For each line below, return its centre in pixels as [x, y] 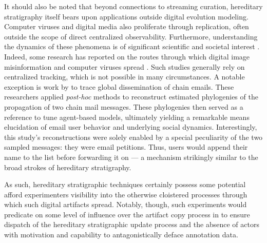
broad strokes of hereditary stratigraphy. [68, 167]
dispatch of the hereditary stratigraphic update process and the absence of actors [132, 224]
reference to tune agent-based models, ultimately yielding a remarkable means [127, 117]
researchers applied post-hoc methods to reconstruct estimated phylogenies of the [131, 97]
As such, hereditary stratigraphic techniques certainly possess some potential [125, 184]
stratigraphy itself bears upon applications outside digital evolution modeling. [126, 16]
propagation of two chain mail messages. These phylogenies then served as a [124, 106]
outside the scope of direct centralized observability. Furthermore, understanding [131, 36]
